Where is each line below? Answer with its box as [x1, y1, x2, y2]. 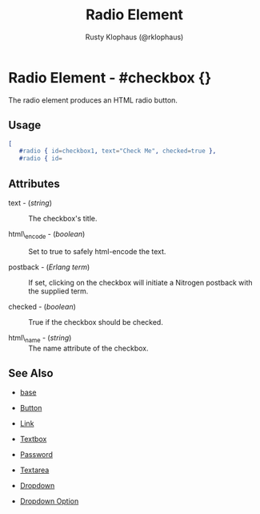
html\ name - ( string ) [8, 333, 72, 344]
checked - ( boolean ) [8, 302, 76, 311]
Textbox [19, 435, 47, 444]
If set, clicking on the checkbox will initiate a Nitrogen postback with [28, 277, 254, 287]
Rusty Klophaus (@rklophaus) [85, 32, 184, 42]
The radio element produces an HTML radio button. [8, 95, 178, 105]
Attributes [8, 176, 60, 190]
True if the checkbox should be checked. [28, 317, 164, 326]
